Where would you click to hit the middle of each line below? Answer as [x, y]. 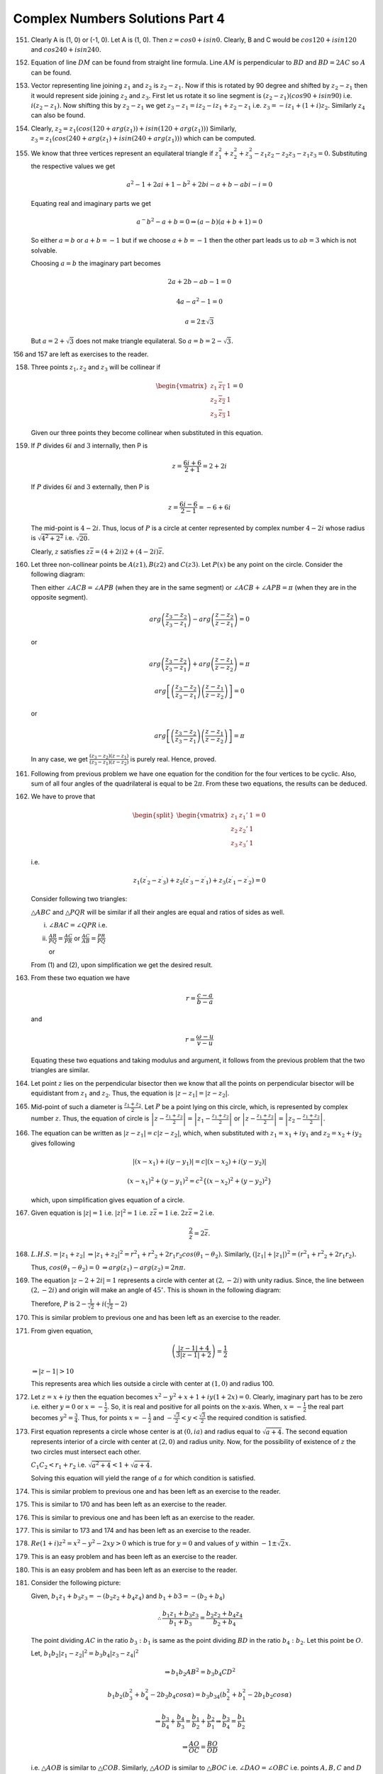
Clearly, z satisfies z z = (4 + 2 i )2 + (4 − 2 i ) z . [98, 551]
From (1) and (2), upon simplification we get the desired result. [122, 964]
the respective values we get [73, 166]
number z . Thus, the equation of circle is [90, 1118]
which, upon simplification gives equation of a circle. [108, 1200]
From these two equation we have [81, 978]
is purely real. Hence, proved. [173, 759]
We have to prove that [63, 797]
